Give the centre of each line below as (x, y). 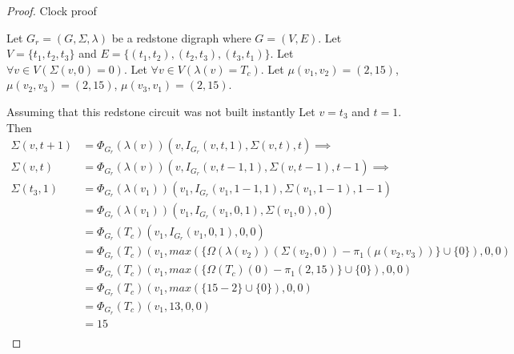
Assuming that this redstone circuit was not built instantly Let (161, 111)
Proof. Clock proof (52, 10)
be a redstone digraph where (181, 37)
